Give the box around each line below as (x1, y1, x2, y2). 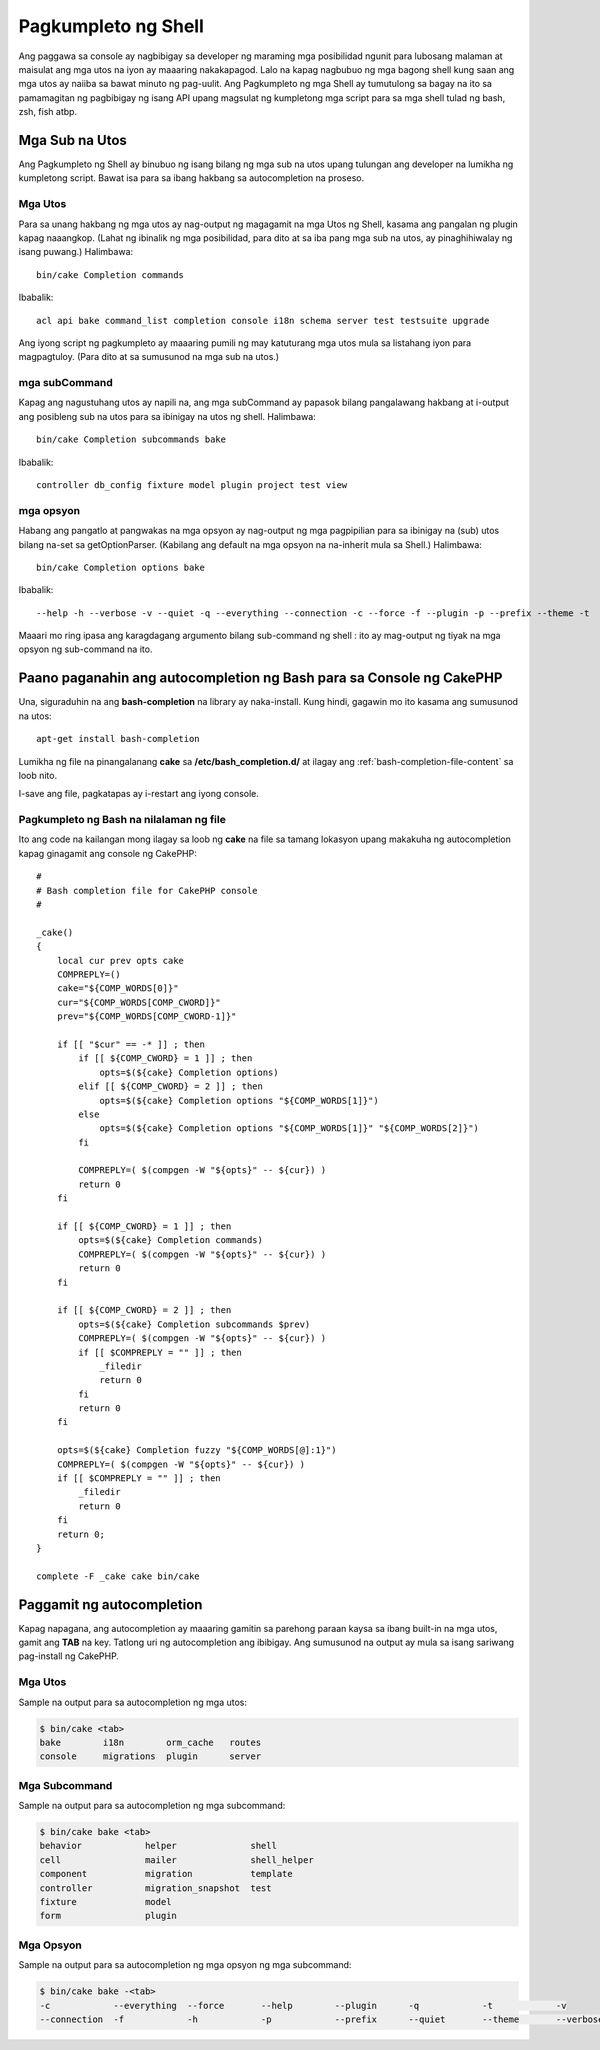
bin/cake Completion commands (36, 269, 185, 280)
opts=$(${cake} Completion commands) (78, 1235, 264, 1246)
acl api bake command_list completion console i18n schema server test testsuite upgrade (36, 315, 490, 326)
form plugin (39, 1910, 177, 1922)
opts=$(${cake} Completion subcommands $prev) (78, 1318, 311, 1330)
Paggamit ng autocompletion (18, 1596, 203, 1613)
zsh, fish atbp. (18, 106, 78, 118)
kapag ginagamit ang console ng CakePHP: (18, 847, 197, 859)
